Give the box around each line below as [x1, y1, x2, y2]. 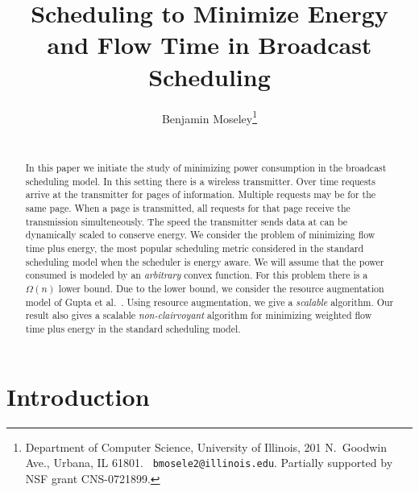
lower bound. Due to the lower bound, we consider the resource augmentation [58, 282, 384, 296]
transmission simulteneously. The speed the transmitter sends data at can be [25, 214, 348, 228]
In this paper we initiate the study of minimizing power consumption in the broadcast [25, 161, 387, 175]
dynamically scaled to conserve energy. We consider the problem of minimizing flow [25, 228, 375, 242]
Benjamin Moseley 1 [161, 107, 258, 126]
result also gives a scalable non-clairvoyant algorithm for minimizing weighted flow [25, 308, 372, 322]
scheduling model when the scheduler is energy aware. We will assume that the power [25, 254, 384, 268]
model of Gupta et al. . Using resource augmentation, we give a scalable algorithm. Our [25, 295, 394, 308]
